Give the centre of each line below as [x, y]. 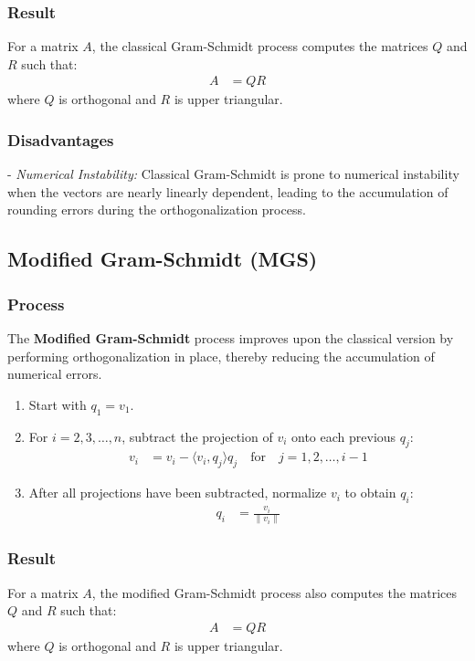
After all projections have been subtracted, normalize [178, 493]
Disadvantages [61, 139]
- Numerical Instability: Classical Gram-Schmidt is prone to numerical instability [233, 174]
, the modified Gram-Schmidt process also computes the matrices [274, 592]
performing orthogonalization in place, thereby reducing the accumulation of [221, 356]
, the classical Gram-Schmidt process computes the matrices [260, 46]
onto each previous [344, 436]
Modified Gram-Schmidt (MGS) [163, 259]
